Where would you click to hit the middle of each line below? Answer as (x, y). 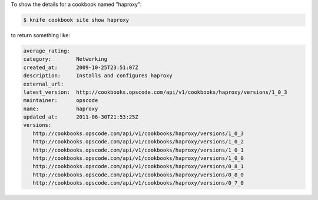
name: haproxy (61, 109)
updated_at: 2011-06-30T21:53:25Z (81, 117)
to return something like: (41, 35)
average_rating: (47, 51)
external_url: (44, 84)
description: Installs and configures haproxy (98, 76)
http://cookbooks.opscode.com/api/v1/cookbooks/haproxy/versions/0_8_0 (138, 175)
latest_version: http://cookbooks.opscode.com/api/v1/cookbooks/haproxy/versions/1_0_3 (155, 92)
